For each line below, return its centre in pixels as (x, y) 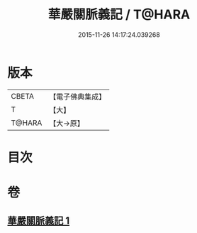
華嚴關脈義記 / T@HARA (119, 15)
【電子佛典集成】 (78, 97)
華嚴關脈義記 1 (39, 221)
